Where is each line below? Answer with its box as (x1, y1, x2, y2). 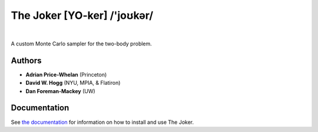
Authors (11, 55, 42, 65)
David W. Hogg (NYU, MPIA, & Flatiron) (25, 80, 121, 87)
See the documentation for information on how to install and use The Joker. (11, 118, 194, 126)
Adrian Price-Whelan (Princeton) (25, 71, 107, 78)
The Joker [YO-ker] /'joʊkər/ (11, 9, 154, 22)
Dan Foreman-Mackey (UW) (25, 87, 95, 94)
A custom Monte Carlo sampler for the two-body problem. (11, 40, 153, 47)
